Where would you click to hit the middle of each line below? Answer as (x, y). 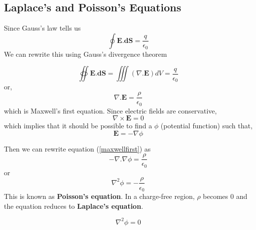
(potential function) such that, (206, 126)
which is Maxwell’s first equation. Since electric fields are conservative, (110, 110)
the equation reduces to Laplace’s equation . (74, 206)
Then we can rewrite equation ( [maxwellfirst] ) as (77, 148)
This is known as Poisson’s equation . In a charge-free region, (99, 196)
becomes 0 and (225, 196)
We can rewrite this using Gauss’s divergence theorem (86, 54)
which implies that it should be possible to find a (78, 126)
